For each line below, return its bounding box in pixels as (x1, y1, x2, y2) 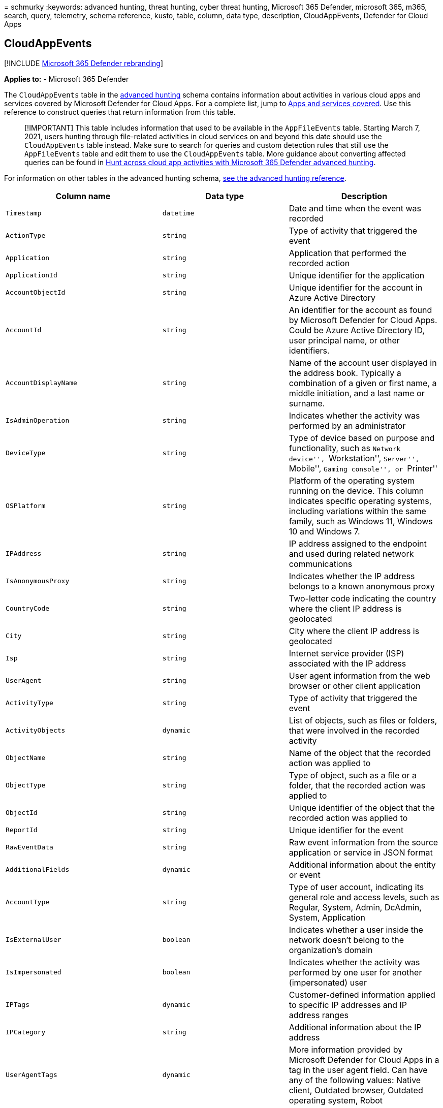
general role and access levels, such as (289, 892, 439, 902)
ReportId (6, 826, 38, 834)
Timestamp (6, 209, 42, 217)
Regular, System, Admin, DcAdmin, (289, 902, 422, 912)
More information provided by (289, 1044, 403, 1055)
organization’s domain (289, 944, 373, 955)
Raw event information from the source (289, 837, 438, 847)
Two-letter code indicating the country (289, 593, 436, 604)
